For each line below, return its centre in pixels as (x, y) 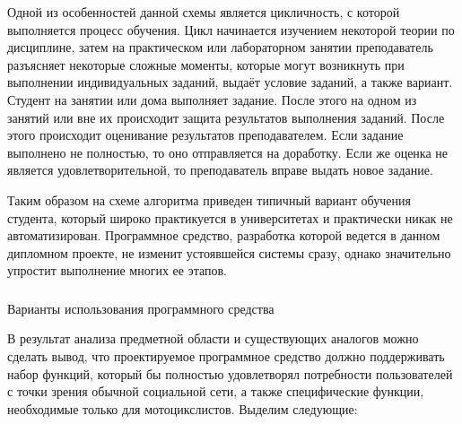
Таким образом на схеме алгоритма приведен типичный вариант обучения (209, 199)
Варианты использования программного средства (141, 308)
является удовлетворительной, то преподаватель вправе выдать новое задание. (220, 170)
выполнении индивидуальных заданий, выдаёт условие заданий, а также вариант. (230, 82)
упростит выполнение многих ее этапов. (117, 270)
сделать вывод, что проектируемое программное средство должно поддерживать (226, 356)
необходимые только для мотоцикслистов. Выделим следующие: (183, 408)
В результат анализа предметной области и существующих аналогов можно (213, 338)
